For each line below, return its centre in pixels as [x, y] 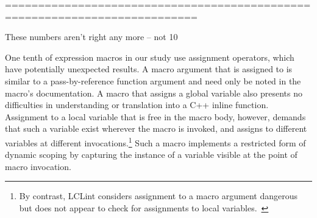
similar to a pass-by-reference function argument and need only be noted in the [153, 80]
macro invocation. [38, 166]
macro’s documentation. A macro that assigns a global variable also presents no [154, 93]
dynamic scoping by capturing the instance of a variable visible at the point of [151, 155]
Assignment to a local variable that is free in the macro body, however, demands [155, 116]
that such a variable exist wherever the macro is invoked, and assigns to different [156, 128]
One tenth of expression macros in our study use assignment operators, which [150, 57]
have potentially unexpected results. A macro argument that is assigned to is [149, 69]
